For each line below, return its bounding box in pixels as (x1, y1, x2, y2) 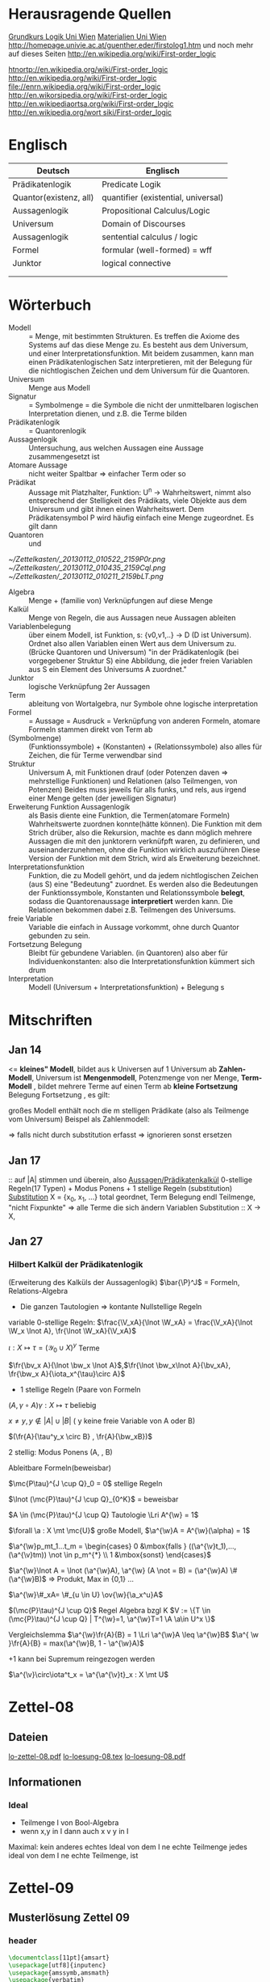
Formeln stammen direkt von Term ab (28, 725, 153, 734)
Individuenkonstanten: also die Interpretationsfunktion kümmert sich (28, 957, 255, 966)
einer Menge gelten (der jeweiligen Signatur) (28, 793, 177, 803)
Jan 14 (8, 1043, 42, 1057)
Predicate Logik (102, 179, 161, 190)
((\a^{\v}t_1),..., (188, 1541, 237, 1551)
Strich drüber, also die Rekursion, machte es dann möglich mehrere (28, 828, 252, 838)
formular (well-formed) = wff (102, 244, 212, 256)
